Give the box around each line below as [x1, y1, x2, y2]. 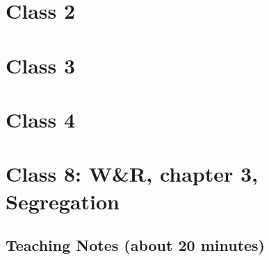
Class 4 [6, 105, 76, 133]
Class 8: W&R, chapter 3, [6, 159, 259, 188]
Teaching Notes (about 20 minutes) [6, 234, 266, 256]
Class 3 [6, 51, 76, 79]
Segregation [6, 187, 120, 215]
